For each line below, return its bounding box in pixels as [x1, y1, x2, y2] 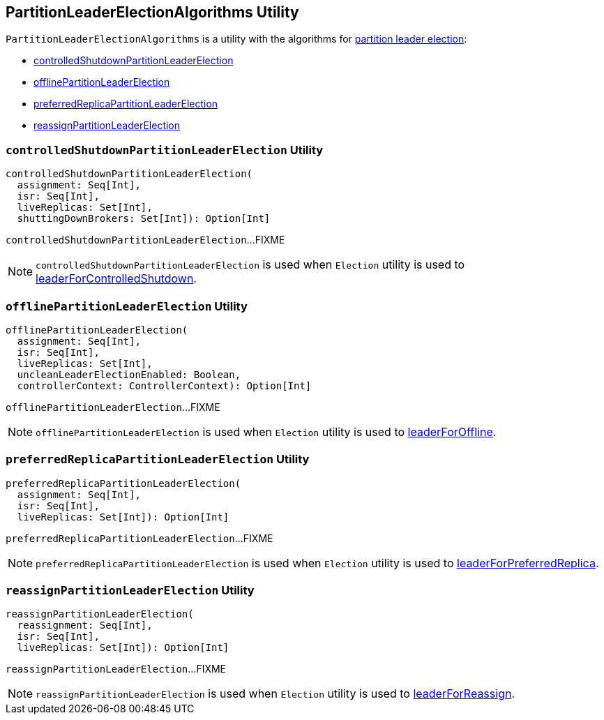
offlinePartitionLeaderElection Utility [6, 299, 248, 313]
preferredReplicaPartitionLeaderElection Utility [6, 452, 310, 467]
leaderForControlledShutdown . [36, 271, 197, 286]
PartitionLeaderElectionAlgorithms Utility [6, 3, 299, 21]
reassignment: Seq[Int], [17, 620, 153, 631]
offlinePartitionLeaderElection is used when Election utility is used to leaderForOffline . [36, 424, 497, 439]
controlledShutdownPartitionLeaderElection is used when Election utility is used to [36, 257, 465, 272]
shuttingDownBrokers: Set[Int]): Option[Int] [17, 213, 271, 225]
